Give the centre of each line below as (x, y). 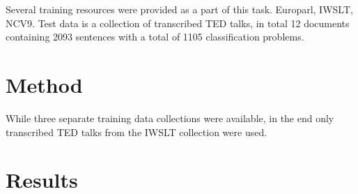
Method (44, 84)
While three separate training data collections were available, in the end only (170, 118)
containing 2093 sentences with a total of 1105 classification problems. (155, 37)
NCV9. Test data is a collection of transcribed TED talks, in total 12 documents (178, 23)
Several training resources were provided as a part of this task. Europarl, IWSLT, (179, 9)
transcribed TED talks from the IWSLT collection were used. (137, 132)
